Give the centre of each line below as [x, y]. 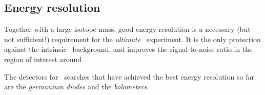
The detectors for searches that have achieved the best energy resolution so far [129, 76]
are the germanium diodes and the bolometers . [77, 87]
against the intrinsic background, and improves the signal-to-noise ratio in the [128, 49]
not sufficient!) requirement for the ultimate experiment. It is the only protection [132, 39]
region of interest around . [45, 59]
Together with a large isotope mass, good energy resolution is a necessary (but [127, 29]
